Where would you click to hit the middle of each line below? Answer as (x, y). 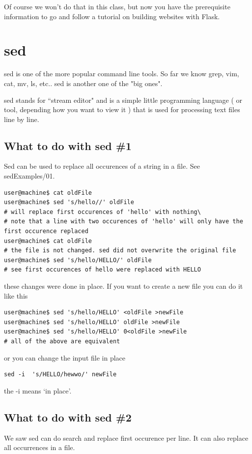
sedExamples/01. (29, 176)
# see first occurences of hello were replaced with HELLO (102, 270)
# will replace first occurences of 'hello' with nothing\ (102, 212)
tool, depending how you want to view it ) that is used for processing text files (122, 109)
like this (16, 295)
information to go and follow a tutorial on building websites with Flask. (112, 16)
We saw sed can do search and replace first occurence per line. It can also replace (126, 438)
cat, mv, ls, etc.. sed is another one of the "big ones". (83, 83)
